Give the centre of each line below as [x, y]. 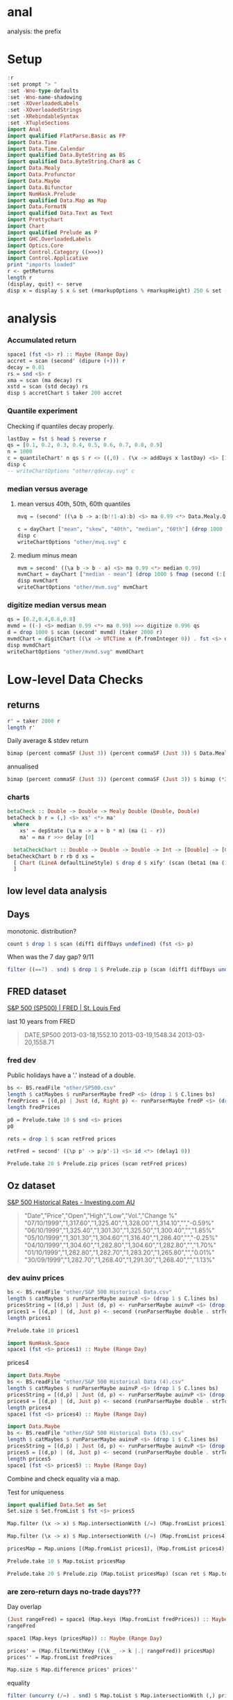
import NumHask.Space [38, 1343]
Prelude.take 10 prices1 [43, 1330]
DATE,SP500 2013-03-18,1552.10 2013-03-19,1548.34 [100, 1035]
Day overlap [24, 1607]
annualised [23, 766]
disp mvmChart [37, 581]
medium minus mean [47, 555]
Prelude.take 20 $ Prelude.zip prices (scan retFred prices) [97, 1164]
